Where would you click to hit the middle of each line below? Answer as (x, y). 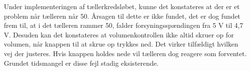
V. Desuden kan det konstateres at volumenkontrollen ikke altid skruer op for (119, 34)
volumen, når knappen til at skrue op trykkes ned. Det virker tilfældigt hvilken (121, 44)
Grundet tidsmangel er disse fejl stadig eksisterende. (81, 63)
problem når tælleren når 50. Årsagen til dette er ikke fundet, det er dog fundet (122, 16)
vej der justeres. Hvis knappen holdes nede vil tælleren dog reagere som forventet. (125, 53)
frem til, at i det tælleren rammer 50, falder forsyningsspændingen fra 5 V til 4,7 (124, 25)
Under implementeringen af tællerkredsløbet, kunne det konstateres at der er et (122, 6)
